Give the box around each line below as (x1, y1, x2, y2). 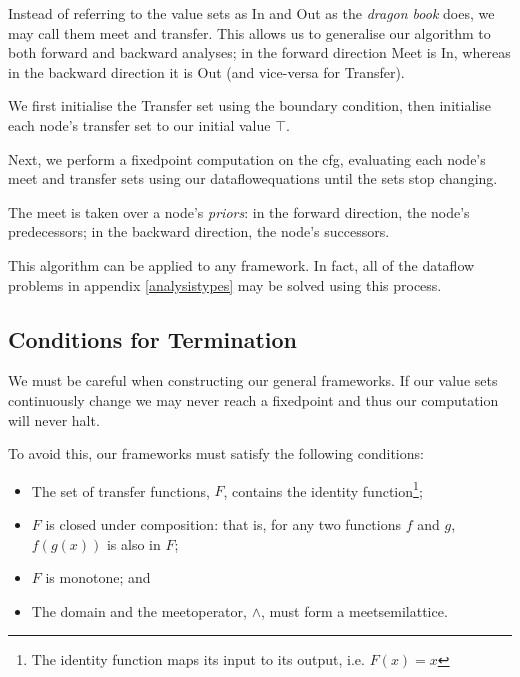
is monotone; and (45, 567, 151, 588)
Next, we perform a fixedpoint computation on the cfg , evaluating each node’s (8, 148, 486, 169)
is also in (106, 533, 161, 554)
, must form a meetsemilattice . (260, 600, 448, 621)
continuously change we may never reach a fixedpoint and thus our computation (8, 389, 499, 410)
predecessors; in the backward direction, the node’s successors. (8, 221, 390, 242)
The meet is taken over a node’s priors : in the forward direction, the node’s (8, 201, 470, 222)
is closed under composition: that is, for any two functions (45, 513, 402, 534)
